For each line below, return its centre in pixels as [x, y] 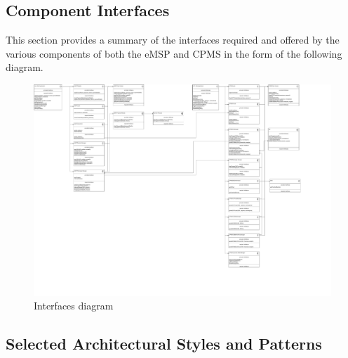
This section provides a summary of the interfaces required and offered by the [173, 40]
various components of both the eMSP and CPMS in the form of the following [174, 53]
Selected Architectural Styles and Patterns [164, 344]
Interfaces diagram [74, 306]
